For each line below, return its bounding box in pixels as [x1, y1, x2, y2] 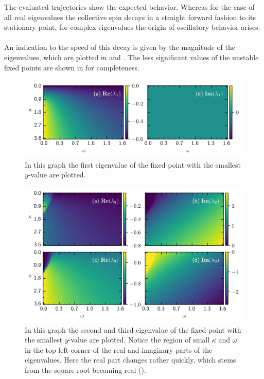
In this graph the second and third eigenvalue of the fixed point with [25, 324, 241, 335]
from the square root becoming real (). [25, 364, 146, 375]
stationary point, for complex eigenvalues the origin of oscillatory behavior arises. [4, 22, 260, 32]
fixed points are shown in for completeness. [4, 62, 139, 73]
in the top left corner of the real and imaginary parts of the [25, 344, 213, 355]
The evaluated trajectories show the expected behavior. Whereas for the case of [4, 2, 255, 12]
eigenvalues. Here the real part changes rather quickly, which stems [25, 354, 236, 365]
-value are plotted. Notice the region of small [68, 334, 210, 345]
